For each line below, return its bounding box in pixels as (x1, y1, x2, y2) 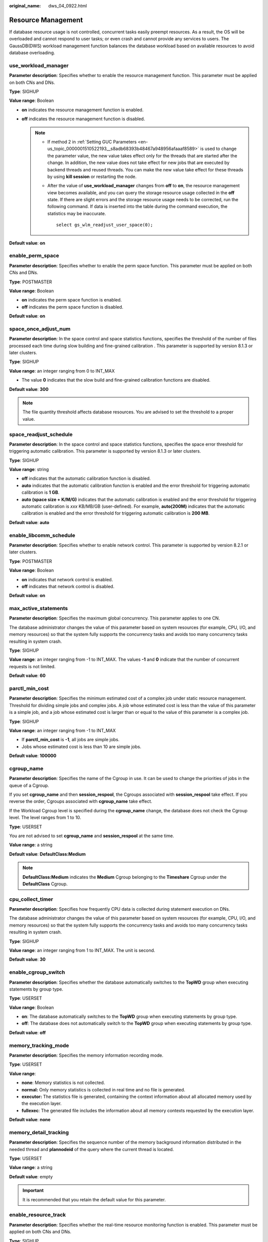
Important (22, 1187, 44, 1193)
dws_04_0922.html (48, 3, 87, 8)
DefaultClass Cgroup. (22, 881, 68, 887)
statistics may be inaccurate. (47, 210, 106, 216)
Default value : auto (9, 519, 50, 525)
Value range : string (9, 466, 49, 472)
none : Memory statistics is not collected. (21, 1080, 105, 1086)
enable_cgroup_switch (9, 969, 66, 976)
